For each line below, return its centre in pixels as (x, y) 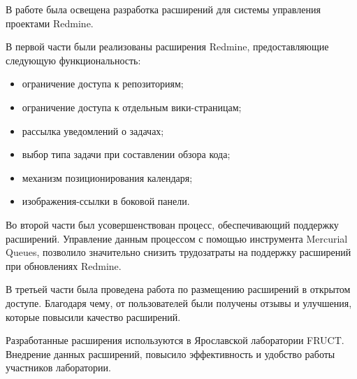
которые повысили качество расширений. (93, 316)
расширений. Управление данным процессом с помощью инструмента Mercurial (177, 238)
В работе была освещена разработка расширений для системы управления (163, 9)
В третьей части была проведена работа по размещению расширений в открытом (178, 289)
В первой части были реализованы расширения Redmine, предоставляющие (167, 47)
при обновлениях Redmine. (64, 265)
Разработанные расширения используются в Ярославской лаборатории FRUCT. (175, 340)
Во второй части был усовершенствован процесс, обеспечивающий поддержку (172, 224)
